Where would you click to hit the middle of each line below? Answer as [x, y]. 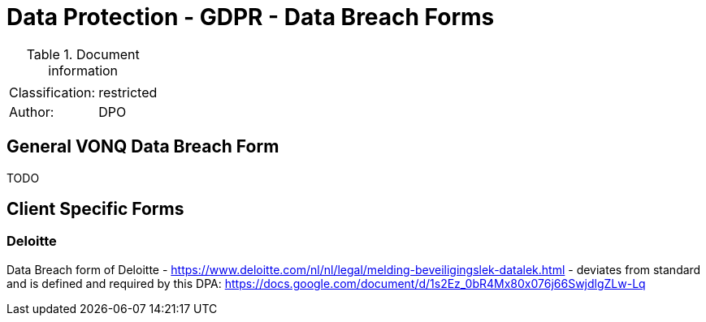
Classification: [52, 92]
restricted [128, 92]
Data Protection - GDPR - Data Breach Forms [251, 17]
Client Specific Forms [95, 209]
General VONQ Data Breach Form [143, 147]
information [83, 70]
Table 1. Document [83, 54]
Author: [32, 112]
